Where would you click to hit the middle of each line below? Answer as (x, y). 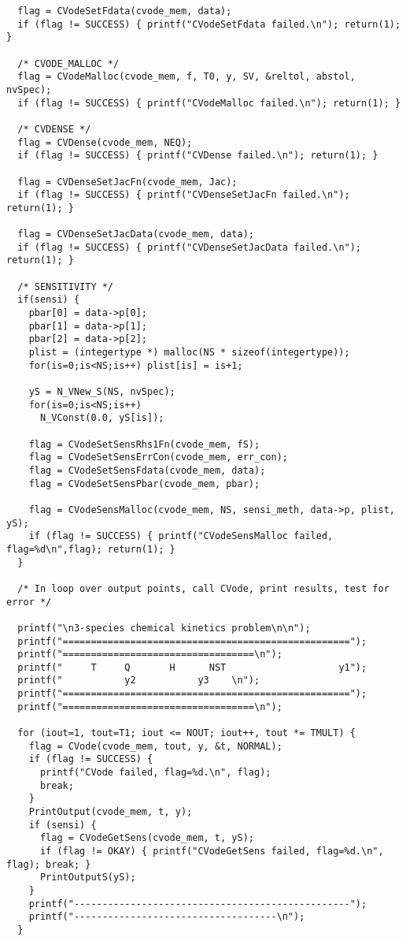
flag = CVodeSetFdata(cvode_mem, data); (125, 11)
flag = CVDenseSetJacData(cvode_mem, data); (136, 234)
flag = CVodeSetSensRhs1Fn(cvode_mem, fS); (144, 444)
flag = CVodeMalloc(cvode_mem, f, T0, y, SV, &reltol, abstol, (186, 77)
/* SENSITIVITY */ (66, 286)
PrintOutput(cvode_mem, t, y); (111, 812)
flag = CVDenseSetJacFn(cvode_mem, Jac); (127, 182)
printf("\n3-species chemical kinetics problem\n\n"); (164, 628)
